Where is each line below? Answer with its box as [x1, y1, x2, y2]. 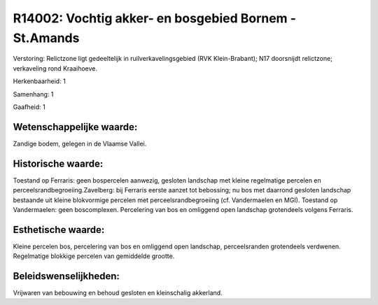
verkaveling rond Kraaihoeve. [13, 64, 98, 73]
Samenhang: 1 [13, 90, 54, 98]
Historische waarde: [13, 157, 104, 169]
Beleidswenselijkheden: [13, 270, 120, 282]
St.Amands [13, 30, 80, 45]
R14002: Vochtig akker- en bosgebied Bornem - [13, 10, 297, 26]
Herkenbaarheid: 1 [13, 77, 66, 85]
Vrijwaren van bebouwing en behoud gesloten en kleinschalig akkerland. [13, 289, 223, 297]
